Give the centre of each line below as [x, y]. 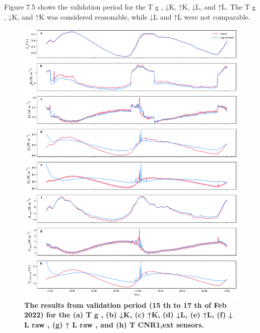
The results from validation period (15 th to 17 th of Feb [125, 305]
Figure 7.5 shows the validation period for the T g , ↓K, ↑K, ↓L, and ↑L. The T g [130, 7]
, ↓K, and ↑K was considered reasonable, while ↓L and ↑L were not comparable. [127, 16]
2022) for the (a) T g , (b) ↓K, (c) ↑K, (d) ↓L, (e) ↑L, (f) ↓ [128, 315]
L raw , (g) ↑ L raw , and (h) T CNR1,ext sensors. [114, 324]
